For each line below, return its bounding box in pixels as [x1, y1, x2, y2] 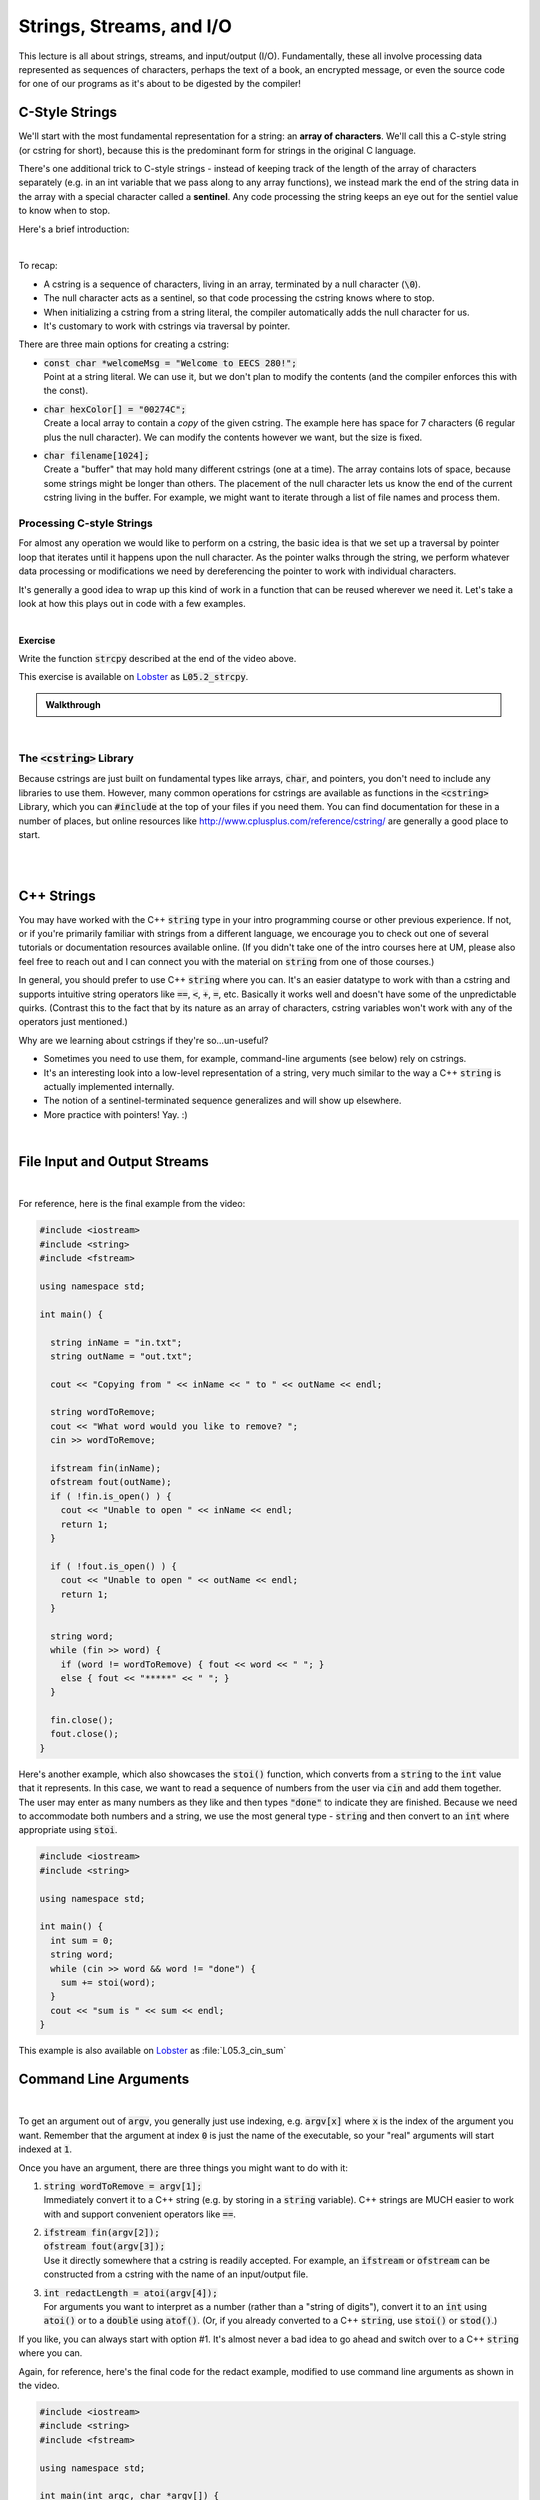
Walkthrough [45, 698, 101, 710]
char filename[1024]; [43, 450, 150, 462]
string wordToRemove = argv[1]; [43, 2180, 202, 2192]
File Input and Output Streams [18, 1153, 209, 1170]
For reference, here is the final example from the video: [18, 1198, 246, 1210]
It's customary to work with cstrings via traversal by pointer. [43, 320, 291, 332]
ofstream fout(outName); [50, 1476, 172, 1488]
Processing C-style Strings [18, 516, 154, 530]
